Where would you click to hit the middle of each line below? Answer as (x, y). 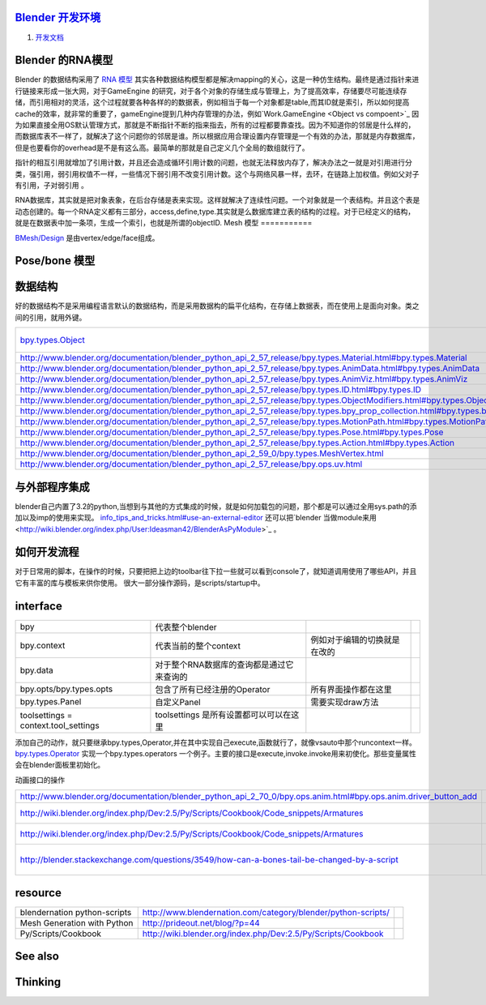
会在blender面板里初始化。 (60, 765)
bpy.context (43, 645)
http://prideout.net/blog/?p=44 (201, 922)
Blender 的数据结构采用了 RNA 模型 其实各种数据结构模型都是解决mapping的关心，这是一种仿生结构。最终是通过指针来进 (217, 79)
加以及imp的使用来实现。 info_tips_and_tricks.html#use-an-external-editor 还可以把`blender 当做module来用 (196, 518)
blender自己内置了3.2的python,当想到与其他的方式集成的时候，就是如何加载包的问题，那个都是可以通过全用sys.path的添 (216, 506)
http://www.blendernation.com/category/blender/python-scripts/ (266, 912)
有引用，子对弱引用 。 (51, 185)
